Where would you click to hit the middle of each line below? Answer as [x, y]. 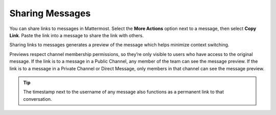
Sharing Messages [50, 13]
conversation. [38, 99]
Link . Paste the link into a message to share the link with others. [77, 35]
